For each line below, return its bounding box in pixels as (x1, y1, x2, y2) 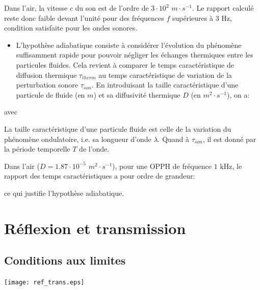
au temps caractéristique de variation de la (98, 69, 232, 80)
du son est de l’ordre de (75, 3, 149, 13)
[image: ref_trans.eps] (4, 279, 85, 286)
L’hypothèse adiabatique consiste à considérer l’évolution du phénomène (16, 39, 242, 50)
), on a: (226, 89, 250, 100)
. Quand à (158, 133, 190, 144)
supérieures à (172, 12, 213, 23)
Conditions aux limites (4, 252, 126, 268)
